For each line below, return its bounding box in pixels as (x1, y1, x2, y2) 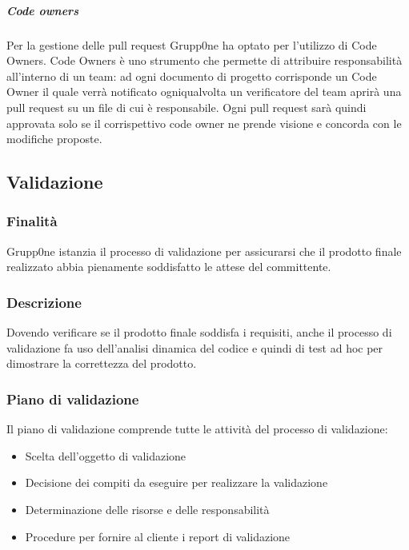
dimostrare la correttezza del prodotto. (6, 355, 197, 372)
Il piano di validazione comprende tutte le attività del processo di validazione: (6, 420, 388, 437)
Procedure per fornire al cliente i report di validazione (25, 528, 291, 544)
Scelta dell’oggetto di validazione (25, 447, 186, 464)
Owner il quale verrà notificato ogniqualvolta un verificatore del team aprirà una (6, 83, 402, 100)
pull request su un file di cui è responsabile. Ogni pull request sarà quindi (6, 98, 367, 115)
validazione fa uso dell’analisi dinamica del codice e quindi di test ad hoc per (6, 339, 383, 356)
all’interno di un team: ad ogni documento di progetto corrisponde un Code (6, 67, 377, 84)
